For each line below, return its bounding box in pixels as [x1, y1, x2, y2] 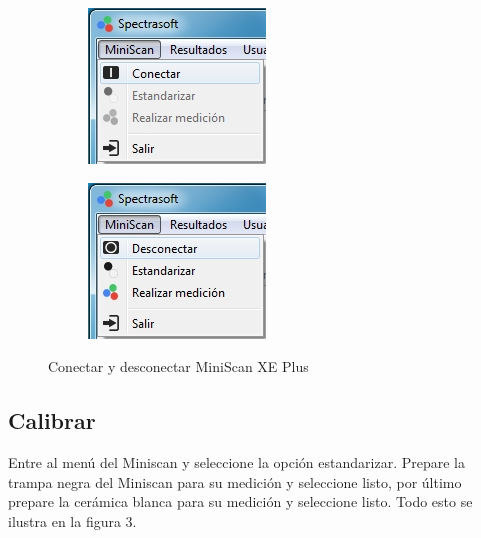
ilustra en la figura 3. [8, 510, 137, 531]
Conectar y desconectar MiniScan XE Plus [48, 356, 309, 377]
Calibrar [8, 405, 96, 436]
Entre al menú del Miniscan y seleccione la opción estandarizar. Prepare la [8, 451, 465, 472]
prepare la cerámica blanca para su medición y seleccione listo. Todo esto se [8, 491, 473, 512]
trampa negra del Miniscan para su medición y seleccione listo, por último [8, 471, 462, 492]
